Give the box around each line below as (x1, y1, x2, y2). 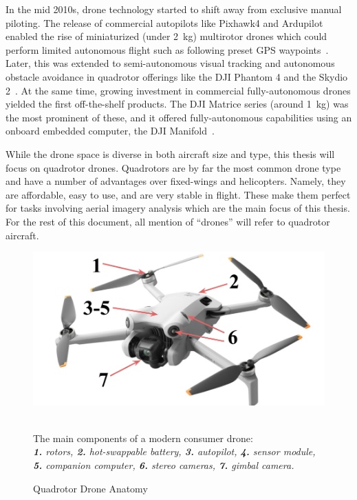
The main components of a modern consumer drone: (33, 430, 253, 445)
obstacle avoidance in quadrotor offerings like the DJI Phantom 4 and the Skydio (6, 69, 348, 83)
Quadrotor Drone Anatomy (33, 481, 148, 495)
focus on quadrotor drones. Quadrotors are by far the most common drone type (6, 160, 341, 174)
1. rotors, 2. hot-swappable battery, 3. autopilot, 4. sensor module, (33, 444, 316, 459)
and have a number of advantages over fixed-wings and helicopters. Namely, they (6, 174, 346, 188)
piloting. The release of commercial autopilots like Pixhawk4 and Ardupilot (6, 15, 323, 30)
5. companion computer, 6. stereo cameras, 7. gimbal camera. (33, 458, 294, 472)
